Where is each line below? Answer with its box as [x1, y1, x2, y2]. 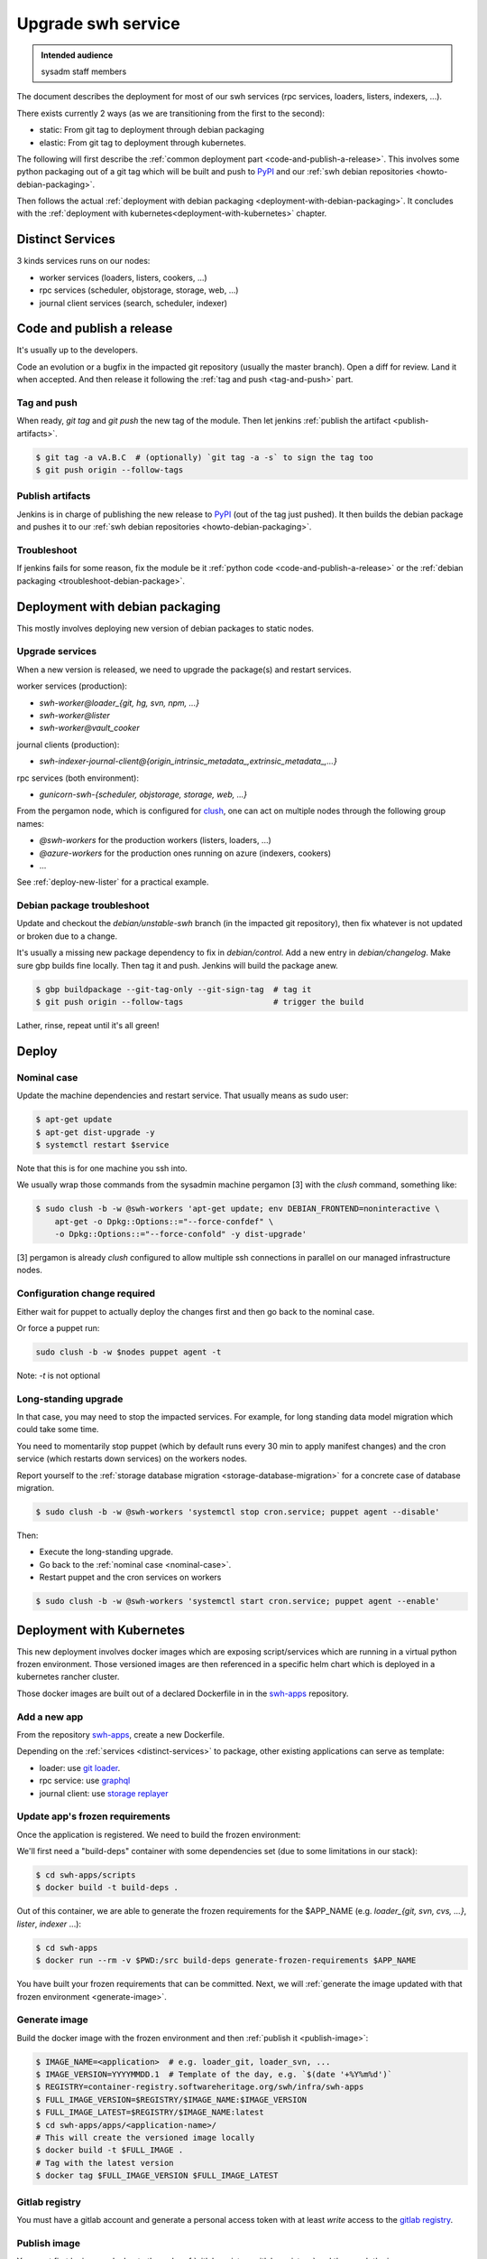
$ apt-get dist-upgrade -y [35, 1127, 155, 1138]
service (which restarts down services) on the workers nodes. [16, 1453, 248, 1464]
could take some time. [16, 1424, 99, 1435]
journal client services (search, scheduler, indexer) [39, 297, 228, 308]
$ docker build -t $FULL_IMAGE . [35, 2145, 184, 2155]
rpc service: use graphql [39, 1776, 131, 1786]
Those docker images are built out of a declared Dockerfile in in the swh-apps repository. [16, 1688, 349, 1699]
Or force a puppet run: [16, 1322, 100, 1333]
